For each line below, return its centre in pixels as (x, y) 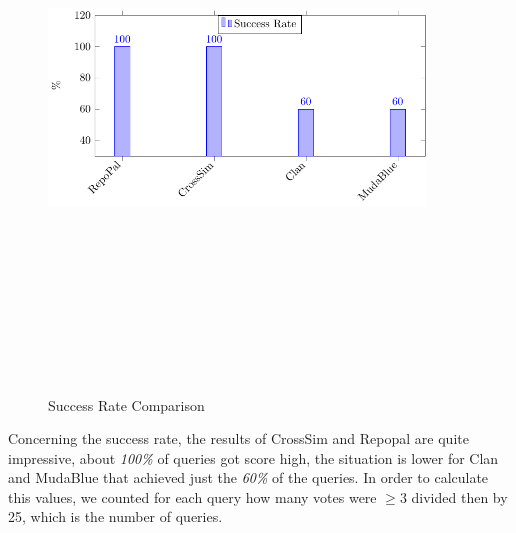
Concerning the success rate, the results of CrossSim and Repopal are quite (238, 438)
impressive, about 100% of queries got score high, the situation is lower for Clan (253, 457)
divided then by (459, 496)
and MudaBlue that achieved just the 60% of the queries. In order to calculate (248, 477)
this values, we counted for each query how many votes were (192, 496)
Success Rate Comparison (126, 404)
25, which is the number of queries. (115, 516)
